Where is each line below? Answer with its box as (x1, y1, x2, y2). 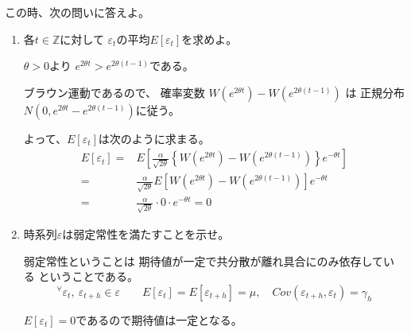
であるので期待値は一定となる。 (76, 311, 242, 328)
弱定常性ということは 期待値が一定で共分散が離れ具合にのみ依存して (23, 252, 384, 269)
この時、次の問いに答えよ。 (5, 4, 149, 20)
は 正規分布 (345, 83, 405, 100)
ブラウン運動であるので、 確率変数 (23, 83, 205, 100)
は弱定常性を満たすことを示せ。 (62, 225, 230, 242)
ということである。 (38, 268, 138, 285)
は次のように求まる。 (98, 130, 210, 146)
